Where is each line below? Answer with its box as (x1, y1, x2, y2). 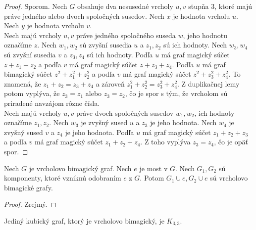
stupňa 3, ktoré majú (188, 1, 253, 11)
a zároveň (96, 78, 125, 89)
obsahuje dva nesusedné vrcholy (77, 1, 173, 11)
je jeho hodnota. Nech (150, 117, 217, 128)
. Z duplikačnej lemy (177, 78, 240, 89)
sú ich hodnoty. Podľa (87, 49, 153, 59)
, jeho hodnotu (183, 30, 228, 40)
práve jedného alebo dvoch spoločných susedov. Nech (4, 10, 164, 21)
